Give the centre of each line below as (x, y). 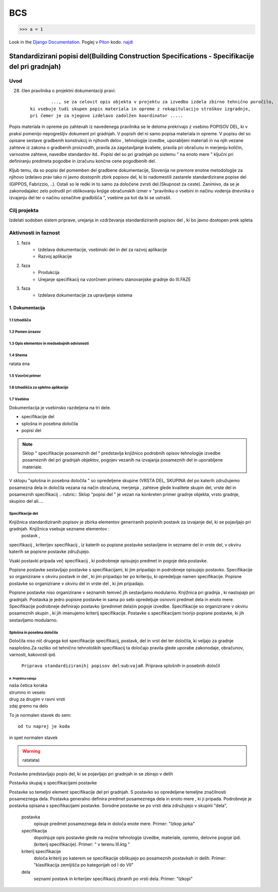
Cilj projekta (24, 211)
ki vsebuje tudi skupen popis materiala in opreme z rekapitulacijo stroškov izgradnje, (140, 109)
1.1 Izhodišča (20, 320)
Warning (31, 751)
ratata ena (19, 364)
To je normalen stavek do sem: (40, 715)
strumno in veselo (27, 692)
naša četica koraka (28, 685)
